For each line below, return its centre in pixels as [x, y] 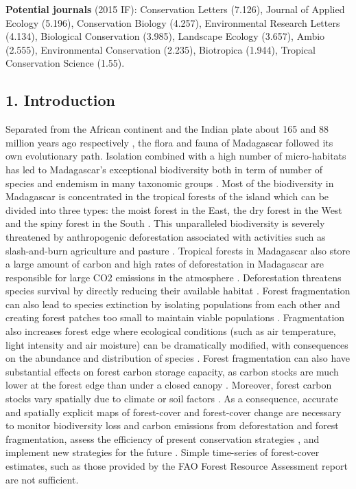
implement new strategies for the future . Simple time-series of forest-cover [163, 452]
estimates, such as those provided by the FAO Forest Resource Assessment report [177, 466]
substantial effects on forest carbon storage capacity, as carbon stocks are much [172, 371]
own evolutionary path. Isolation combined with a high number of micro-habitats [176, 156]
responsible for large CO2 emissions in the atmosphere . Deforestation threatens [174, 277]
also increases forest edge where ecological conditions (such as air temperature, [171, 331]
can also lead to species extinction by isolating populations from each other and [173, 304]
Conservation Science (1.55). [65, 63]
